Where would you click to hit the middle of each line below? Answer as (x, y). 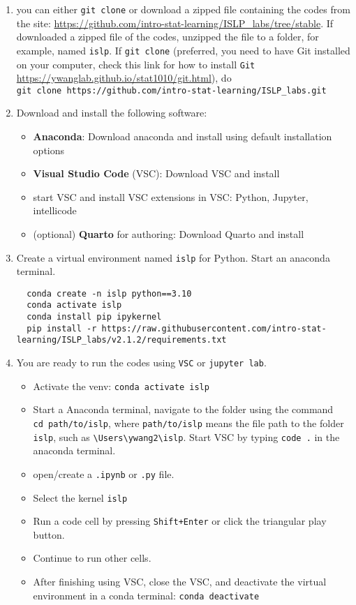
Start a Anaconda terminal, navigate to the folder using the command (183, 409)
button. (49, 534)
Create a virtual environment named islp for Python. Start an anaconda (173, 257)
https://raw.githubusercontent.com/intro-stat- (214, 328)
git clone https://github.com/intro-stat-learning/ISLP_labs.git (171, 90)
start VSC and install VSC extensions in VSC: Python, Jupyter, (171, 196)
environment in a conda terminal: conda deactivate (146, 595)
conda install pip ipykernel (94, 317)
